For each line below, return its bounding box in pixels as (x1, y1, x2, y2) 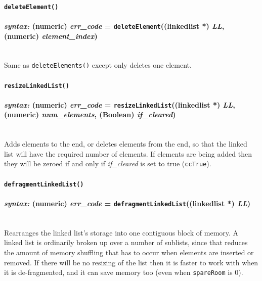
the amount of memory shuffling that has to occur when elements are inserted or (4, 247, 254, 257)
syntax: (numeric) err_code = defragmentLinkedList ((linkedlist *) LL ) (4, 198, 251, 208)
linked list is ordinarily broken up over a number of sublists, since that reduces (4, 237, 248, 248)
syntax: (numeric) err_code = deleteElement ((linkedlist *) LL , (4, 20, 225, 31)
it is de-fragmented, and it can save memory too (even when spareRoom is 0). (4, 267, 243, 277)
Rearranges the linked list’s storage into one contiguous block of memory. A (4, 227, 239, 238)
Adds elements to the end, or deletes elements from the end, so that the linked (4, 138, 247, 149)
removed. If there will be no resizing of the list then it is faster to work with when (4, 257, 258, 267)
